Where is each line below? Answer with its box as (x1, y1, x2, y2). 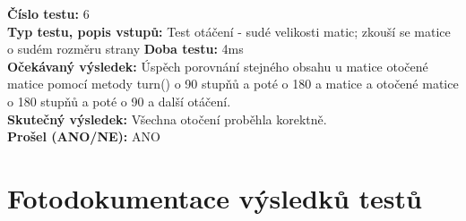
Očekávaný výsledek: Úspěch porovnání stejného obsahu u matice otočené (7, 56, 428, 75)
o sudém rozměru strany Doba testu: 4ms (7, 39, 244, 58)
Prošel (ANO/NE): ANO (7, 127, 160, 146)
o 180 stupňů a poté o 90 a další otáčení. (7, 91, 231, 110)
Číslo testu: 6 (7, 4, 90, 22)
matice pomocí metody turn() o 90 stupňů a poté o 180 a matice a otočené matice (7, 74, 459, 93)
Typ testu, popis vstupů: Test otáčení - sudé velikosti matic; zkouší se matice (7, 21, 451, 40)
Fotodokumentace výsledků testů (7, 179, 422, 216)
